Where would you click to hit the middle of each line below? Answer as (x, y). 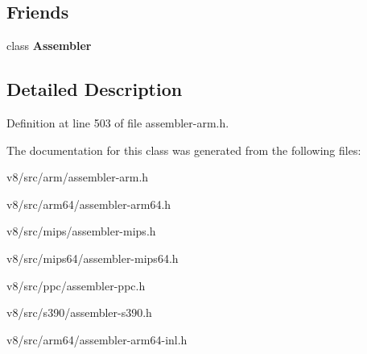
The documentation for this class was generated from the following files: (184, 150)
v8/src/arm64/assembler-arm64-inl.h (97, 339)
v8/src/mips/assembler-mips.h (81, 231)
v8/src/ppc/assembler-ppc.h (76, 285)
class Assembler (49, 46)
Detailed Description (95, 89)
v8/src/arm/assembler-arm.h (78, 177)
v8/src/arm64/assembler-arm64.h (89, 204)
